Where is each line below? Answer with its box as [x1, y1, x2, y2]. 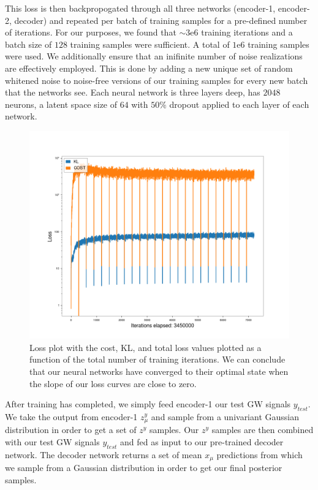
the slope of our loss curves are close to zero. [29, 377, 197, 390]
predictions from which [216, 448, 303, 461]
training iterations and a [201, 26, 293, 39]
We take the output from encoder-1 [5, 410, 138, 423]
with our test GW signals [5, 435, 100, 448]
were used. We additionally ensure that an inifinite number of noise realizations [5, 50, 303, 62]
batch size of [5, 37, 52, 50]
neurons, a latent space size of [5, 97, 118, 110]
